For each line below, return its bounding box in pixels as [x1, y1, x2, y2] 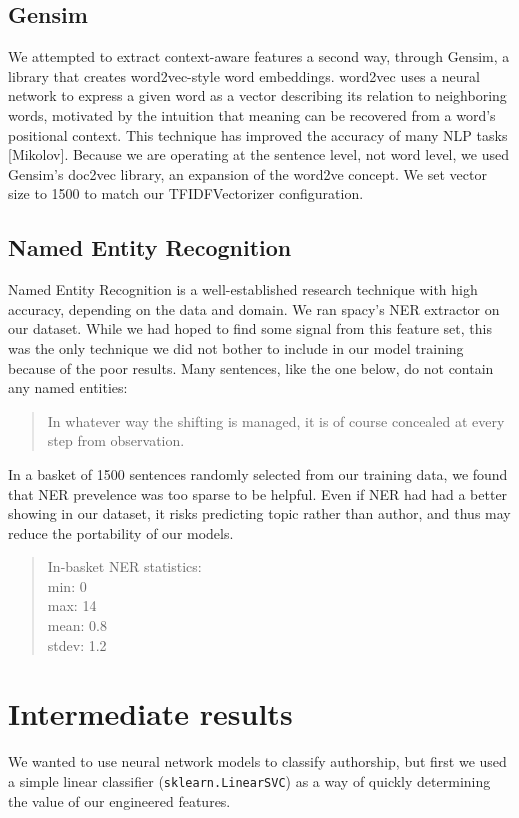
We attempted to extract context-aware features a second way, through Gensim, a [8, 46, 510, 67]
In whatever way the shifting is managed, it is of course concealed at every [47, 410, 505, 431]
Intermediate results [8, 693, 293, 734]
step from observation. [47, 430, 185, 451]
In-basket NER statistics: [47, 556, 202, 577]
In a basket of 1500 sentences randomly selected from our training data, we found [8, 463, 508, 484]
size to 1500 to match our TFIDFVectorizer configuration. [8, 183, 364, 204]
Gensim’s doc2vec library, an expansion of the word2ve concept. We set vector [8, 163, 487, 184]
